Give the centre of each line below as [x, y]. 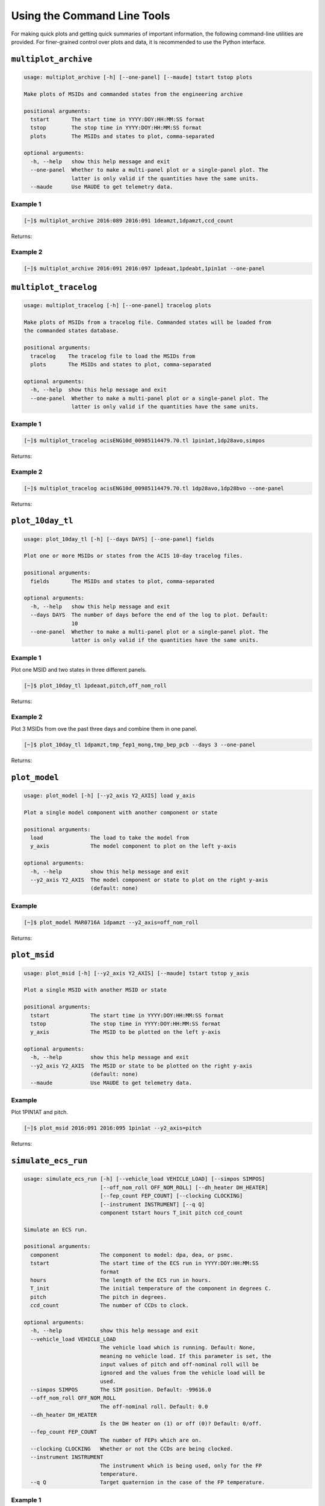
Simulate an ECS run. [56, 1229]
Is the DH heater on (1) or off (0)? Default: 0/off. [181, 1423]
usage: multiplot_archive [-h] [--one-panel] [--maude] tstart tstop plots [138, 77]
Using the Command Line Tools [91, 16]
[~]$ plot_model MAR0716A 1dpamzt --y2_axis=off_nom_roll [111, 922]
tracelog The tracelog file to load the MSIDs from [113, 356]
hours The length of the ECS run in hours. [121, 1280]
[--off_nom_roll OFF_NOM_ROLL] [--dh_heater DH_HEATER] [184, 1187]
